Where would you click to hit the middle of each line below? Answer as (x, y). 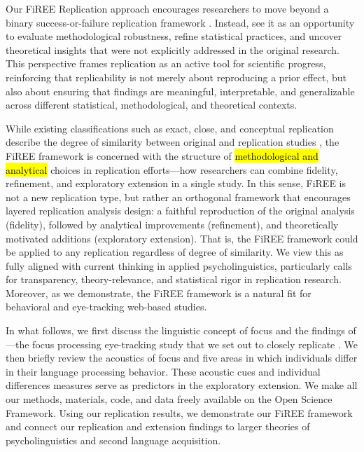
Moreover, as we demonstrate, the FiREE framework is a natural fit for (159, 293)
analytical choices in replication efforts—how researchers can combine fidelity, (172, 169)
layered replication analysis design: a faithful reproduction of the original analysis (180, 211)
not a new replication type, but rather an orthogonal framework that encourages (178, 197)
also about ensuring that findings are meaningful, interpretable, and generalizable (180, 91)
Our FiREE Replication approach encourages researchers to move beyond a (167, 8)
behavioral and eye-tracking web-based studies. (106, 307)
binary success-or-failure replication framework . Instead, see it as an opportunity (180, 22)
